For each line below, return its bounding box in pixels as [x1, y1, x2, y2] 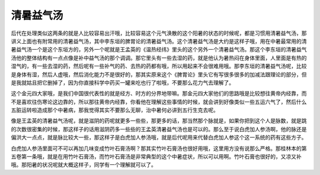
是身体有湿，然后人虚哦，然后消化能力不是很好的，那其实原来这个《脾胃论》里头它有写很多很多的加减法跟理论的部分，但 [11, 71, 307, 78]
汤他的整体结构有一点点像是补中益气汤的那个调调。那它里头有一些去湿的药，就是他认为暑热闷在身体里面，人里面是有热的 [11, 54, 307, 61]
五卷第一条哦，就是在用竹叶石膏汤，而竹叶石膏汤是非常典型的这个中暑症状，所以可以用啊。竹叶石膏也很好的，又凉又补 [11, 153, 302, 160]
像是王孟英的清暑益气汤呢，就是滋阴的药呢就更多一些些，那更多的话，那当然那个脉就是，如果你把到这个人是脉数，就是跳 [11, 117, 307, 124]
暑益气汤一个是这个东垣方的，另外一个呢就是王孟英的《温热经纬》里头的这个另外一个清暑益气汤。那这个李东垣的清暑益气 [11, 46, 307, 53]
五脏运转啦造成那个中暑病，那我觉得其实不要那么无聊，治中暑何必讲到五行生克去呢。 [11, 106, 219, 114]
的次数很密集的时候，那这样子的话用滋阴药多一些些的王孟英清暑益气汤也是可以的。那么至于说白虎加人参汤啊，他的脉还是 [11, 125, 307, 132]
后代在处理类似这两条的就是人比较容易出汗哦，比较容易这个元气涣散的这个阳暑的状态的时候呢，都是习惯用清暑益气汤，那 [11, 30, 307, 37]
